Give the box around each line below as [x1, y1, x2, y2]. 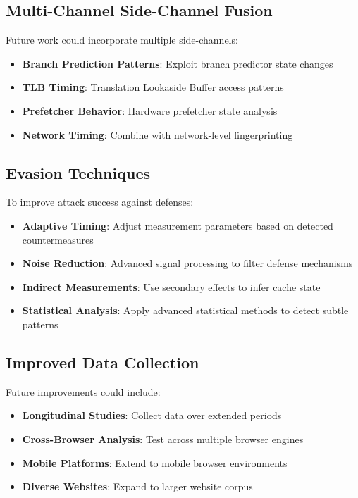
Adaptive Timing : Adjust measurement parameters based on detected [22, 218, 333, 232]
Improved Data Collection [6, 351, 199, 373]
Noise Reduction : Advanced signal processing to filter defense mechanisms [22, 256, 353, 270]
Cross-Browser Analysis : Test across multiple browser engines [22, 431, 304, 446]
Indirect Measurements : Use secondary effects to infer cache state [22, 279, 321, 294]
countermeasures [22, 232, 94, 247]
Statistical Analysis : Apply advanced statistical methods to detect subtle [22, 303, 349, 318]
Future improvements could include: [6, 384, 161, 399]
